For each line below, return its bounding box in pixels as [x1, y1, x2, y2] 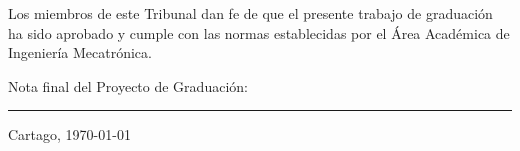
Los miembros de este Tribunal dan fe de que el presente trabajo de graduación [8, 3, 493, 23]
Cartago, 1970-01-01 [8, 124, 131, 145]
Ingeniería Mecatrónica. [8, 42, 152, 63]
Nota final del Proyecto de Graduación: [8, 75, 248, 96]
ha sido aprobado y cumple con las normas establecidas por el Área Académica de [8, 22, 510, 43]
